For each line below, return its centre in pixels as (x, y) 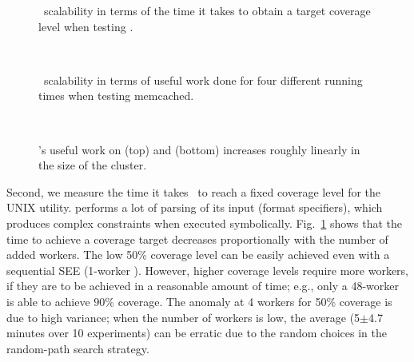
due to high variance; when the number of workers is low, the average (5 (183, 317)
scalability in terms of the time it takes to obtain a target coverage (207, 10)
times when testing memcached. (116, 95)
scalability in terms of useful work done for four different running (203, 80)
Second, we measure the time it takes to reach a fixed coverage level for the (194, 191)
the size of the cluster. (93, 165)
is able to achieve (48, 301)
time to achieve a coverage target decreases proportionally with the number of (197, 239)
